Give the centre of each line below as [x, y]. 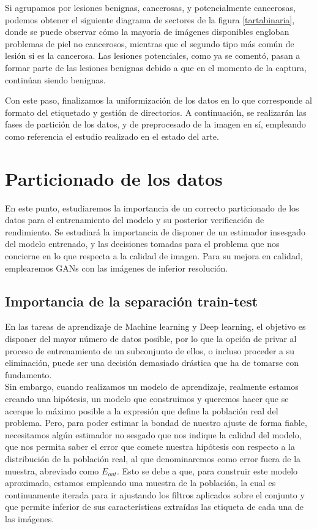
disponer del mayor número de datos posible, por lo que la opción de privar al [151, 339]
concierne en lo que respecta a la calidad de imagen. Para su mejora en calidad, [154, 256]
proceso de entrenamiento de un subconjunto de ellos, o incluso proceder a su [150, 350]
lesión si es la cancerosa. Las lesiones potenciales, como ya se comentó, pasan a [153, 55]
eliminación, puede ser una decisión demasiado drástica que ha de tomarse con [152, 363]
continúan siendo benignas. [55, 79]
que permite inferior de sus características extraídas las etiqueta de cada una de [154, 507]
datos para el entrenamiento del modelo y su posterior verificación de [135, 220]
